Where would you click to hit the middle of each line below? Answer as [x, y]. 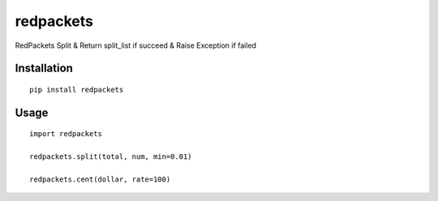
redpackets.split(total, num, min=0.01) [111, 157]
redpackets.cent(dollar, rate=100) [100, 179]
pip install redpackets [77, 90]
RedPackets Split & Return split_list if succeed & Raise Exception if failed [136, 45]
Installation [44, 68]
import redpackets [66, 134]
